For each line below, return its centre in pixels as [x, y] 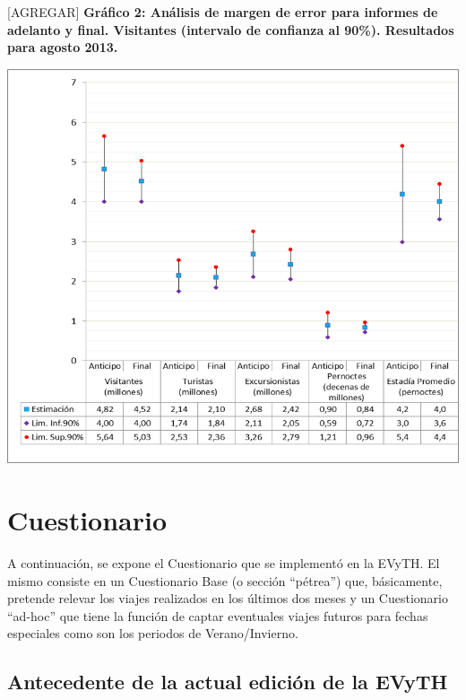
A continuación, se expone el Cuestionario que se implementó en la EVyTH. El [224, 563]
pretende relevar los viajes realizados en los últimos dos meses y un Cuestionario [228, 598]
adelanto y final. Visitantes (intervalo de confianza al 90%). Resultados [231, 29]
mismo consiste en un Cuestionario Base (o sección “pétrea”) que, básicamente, [225, 580]
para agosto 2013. [63, 47]
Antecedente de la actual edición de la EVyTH [228, 682]
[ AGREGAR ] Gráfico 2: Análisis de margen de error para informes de [223, 12]
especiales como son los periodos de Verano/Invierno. [153, 633]
